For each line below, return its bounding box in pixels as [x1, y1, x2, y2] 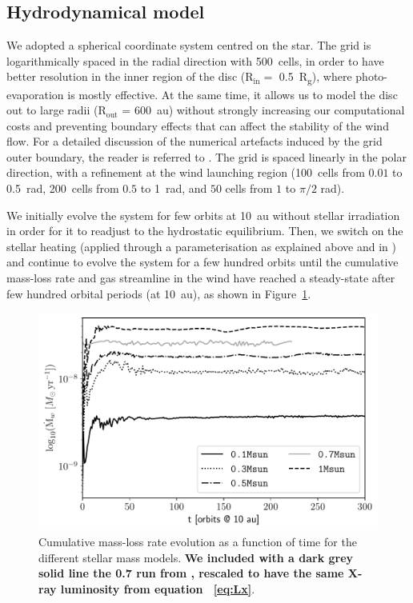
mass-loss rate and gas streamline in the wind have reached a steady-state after [6, 270, 395, 286]
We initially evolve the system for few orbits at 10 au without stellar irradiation [6, 206, 400, 223]
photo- [355, 68, 388, 85]
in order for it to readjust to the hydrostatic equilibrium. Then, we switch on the [6, 222, 403, 239]
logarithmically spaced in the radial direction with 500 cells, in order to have [6, 52, 384, 69]
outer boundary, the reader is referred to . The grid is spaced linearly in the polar [6, 148, 407, 165]
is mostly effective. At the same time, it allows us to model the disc [67, 86, 398, 102]
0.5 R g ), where [279, 68, 352, 87]
